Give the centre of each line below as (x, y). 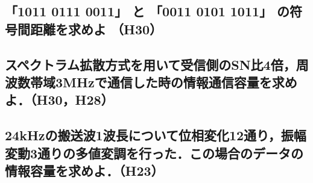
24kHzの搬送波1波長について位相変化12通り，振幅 (156, 135)
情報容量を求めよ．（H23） (84, 170)
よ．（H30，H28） (59, 100)
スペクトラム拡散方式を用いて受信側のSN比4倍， (150, 64)
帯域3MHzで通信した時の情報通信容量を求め (163, 82)
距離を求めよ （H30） (96, 29)
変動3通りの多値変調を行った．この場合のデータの (154, 153)
